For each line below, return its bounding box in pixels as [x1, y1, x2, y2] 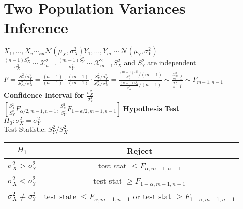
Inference [4, 17, 68, 38]
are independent [147, 57, 196, 68]
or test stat [133, 190, 171, 202]
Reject [126, 144, 153, 156]
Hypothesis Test [123, 103, 179, 114]
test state [44, 190, 77, 202]
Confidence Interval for [4, 90, 84, 100]
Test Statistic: [4, 124, 46, 134]
